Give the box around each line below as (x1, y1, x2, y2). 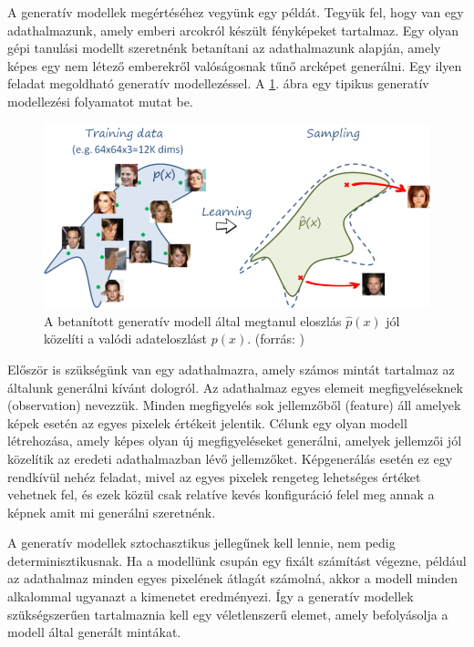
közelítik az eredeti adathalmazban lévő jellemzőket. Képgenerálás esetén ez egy (7, 448, 453, 467)
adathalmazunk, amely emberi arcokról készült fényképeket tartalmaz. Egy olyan (7, 20, 459, 39)
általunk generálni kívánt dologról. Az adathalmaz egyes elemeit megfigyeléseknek (7, 377, 463, 396)
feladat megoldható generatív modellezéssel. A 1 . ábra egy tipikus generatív (7, 74, 429, 93)
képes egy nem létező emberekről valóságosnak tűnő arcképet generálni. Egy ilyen (7, 56, 462, 75)
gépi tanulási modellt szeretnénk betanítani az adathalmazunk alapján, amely (7, 38, 441, 57)
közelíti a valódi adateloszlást (44, 329, 208, 348)
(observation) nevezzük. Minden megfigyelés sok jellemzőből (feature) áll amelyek (7, 395, 461, 415)
